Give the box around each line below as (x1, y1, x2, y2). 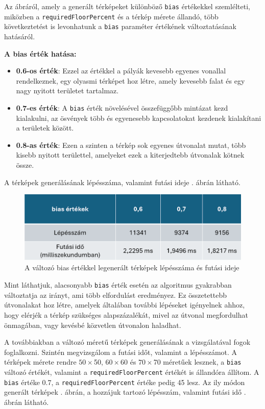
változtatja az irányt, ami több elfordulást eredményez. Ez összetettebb (4, 289, 227, 300)
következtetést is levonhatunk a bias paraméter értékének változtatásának (4, 21, 236, 32)
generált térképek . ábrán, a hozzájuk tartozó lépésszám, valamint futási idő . (4, 387, 246, 397)
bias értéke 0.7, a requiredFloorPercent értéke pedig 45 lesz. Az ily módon (4, 376, 245, 387)
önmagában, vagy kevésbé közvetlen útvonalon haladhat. (4, 319, 181, 330)
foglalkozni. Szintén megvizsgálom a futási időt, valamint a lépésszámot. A (4, 346, 237, 357)
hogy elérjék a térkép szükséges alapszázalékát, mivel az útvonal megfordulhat (4, 309, 248, 320)
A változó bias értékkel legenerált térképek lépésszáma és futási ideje (25, 262, 239, 273)
